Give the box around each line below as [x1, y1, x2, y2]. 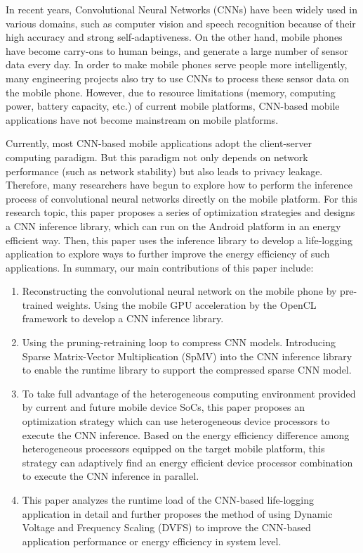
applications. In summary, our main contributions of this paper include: [6, 260, 314, 274]
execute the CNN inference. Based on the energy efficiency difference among [22, 427, 350, 442]
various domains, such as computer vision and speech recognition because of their [6, 15, 356, 30]
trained [22, 297, 53, 312]
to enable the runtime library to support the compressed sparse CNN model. [22, 362, 352, 377]
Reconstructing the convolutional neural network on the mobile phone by [22, 284, 337, 298]
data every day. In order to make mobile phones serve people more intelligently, [6, 57, 348, 72]
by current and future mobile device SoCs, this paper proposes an [22, 400, 305, 414]
